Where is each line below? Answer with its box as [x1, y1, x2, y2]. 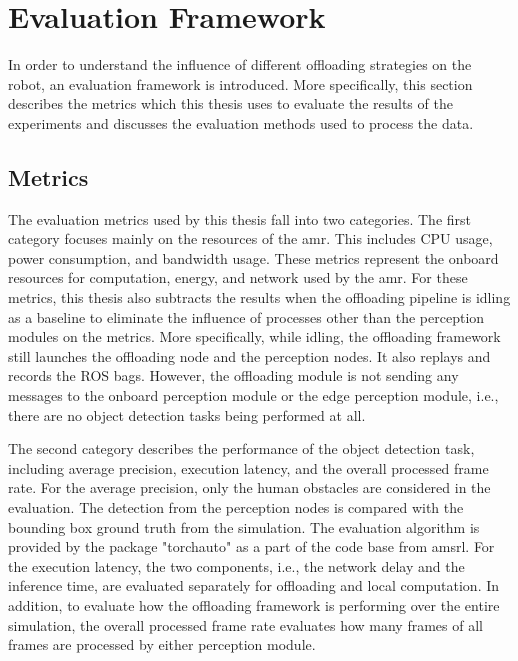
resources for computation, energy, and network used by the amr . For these [8, 267, 468, 288]
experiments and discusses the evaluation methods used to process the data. [8, 112, 474, 133]
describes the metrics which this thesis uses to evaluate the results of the [8, 93, 453, 114]
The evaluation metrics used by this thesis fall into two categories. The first [8, 208, 471, 229]
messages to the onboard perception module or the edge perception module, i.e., [8, 385, 499, 406]
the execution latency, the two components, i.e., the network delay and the [8, 555, 465, 576]
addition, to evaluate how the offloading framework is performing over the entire [8, 594, 500, 615]
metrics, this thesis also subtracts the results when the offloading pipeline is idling [8, 287, 511, 308]
